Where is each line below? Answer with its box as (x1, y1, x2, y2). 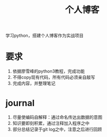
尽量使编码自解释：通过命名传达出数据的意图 (12, 114, 103, 120)
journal (5, 98, 35, 109)
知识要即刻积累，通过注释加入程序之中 (12, 121, 89, 126)
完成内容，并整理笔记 (12, 80, 55, 86)
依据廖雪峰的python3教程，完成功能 (12, 68, 85, 74)
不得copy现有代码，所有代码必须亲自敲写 (12, 75, 95, 80)
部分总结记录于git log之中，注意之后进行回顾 (12, 126, 102, 132)
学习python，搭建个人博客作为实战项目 (5, 32, 84, 39)
